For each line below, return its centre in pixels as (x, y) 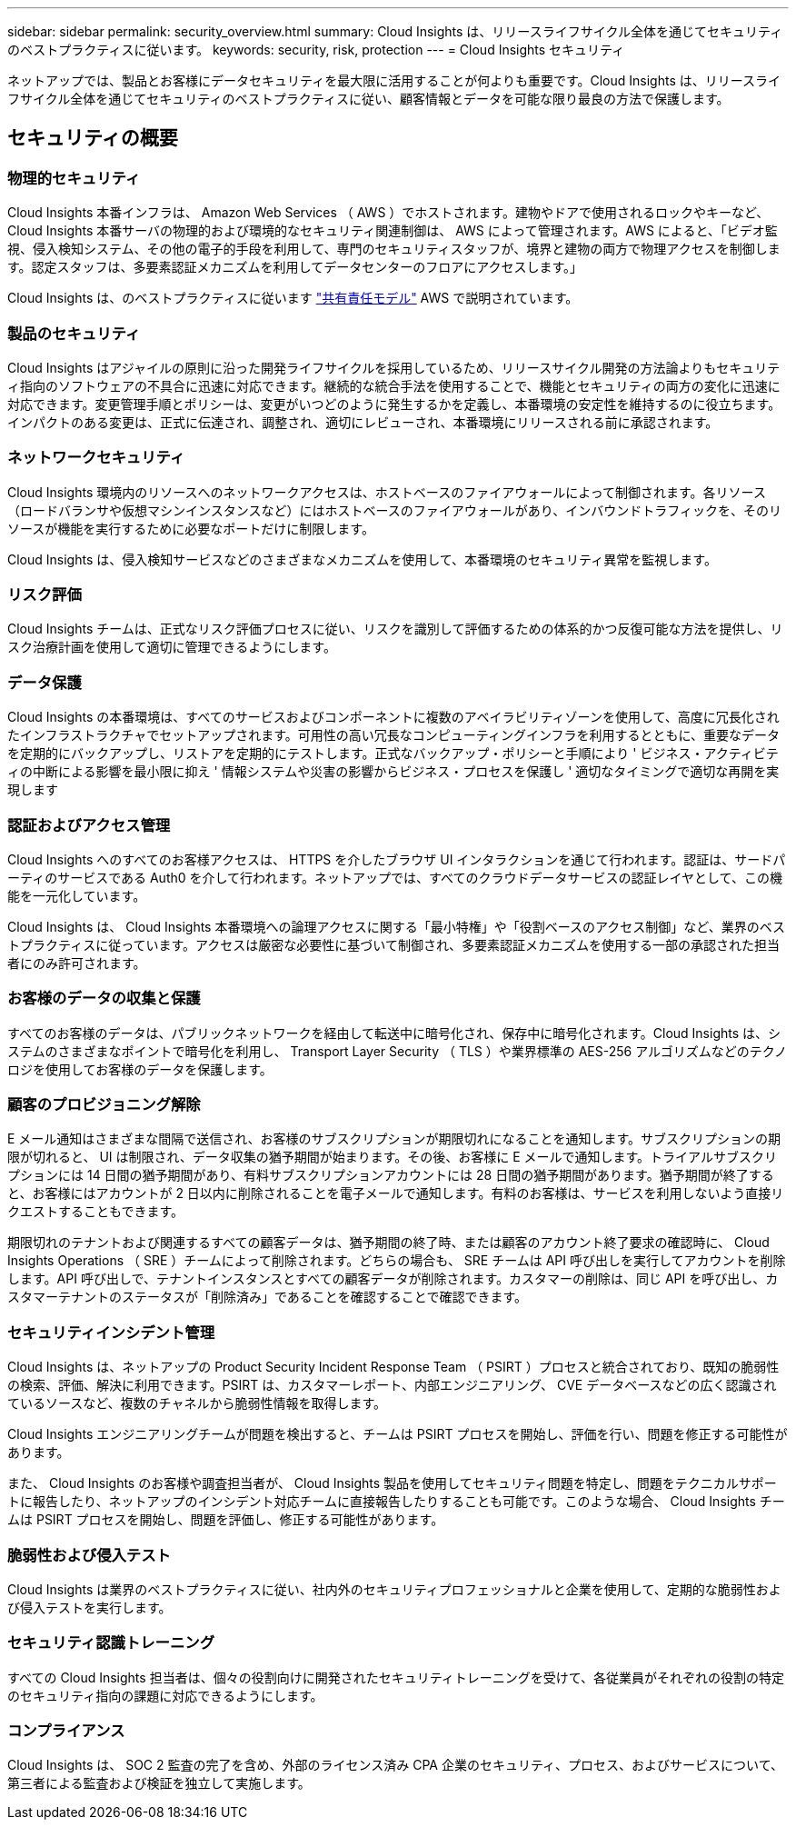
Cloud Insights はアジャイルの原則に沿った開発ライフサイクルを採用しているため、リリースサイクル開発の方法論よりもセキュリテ (394, 367)
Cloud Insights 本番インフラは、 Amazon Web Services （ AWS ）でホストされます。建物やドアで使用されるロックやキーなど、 (388, 213)
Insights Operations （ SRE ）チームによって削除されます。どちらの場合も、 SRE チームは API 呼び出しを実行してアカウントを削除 (397, 1261)
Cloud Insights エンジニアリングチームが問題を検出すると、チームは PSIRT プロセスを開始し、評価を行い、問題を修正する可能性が (398, 1434)
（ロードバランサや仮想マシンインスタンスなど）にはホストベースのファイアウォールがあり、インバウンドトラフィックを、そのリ (394, 510)
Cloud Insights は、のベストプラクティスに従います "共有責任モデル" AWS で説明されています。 (293, 298)
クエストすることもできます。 (96, 1212)
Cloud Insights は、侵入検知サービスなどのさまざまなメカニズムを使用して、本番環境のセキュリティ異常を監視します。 (362, 559)
